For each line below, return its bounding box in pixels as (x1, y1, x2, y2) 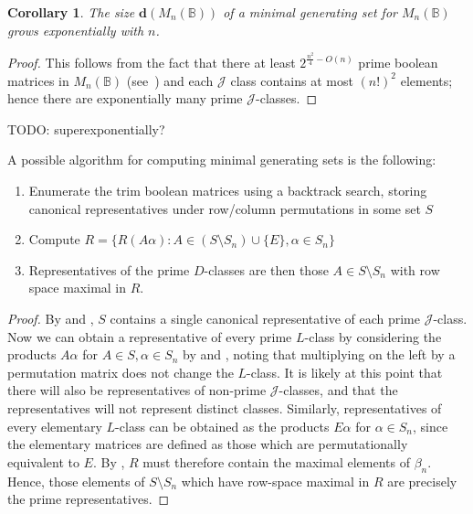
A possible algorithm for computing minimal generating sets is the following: (7, 150, 436, 169)
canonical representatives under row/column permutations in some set (28, 198, 421, 218)
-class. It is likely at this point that (247, 362, 443, 381)
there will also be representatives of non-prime (7, 380, 267, 400)
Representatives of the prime (28, 260, 190, 279)
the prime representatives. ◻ (7, 489, 170, 509)
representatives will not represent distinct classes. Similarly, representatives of (7, 398, 442, 417)
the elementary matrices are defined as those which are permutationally (7, 434, 408, 454)
